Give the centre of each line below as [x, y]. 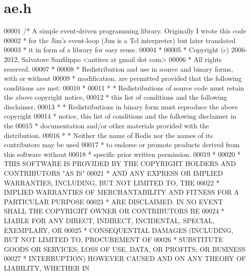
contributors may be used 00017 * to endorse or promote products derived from [122, 145]
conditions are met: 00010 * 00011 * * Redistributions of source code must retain [124, 87]
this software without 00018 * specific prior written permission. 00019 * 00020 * [122, 154]
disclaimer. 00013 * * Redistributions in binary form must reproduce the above [121, 106]
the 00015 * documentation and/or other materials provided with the [107, 126]
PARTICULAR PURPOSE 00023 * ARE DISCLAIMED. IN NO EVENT [114, 201]
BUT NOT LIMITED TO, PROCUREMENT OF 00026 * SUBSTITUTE [114, 239]
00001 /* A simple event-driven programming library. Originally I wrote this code [125, 31]
